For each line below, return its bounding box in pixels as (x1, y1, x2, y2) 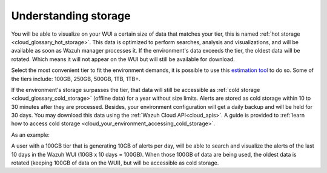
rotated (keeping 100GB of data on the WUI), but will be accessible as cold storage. (11, 159, 219, 166)
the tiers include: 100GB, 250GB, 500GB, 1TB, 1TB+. (11, 75, 140, 82)
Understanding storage (11, 9, 131, 22)
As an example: (11, 131, 50, 139)
